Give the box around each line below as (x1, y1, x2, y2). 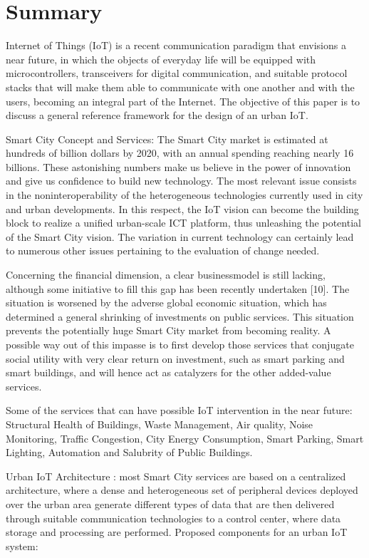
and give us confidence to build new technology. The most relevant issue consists (6, 173, 357, 188)
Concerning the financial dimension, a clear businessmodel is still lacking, (6, 267, 326, 282)
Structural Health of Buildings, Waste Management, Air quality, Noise (6, 416, 313, 431)
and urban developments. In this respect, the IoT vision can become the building (6, 201, 359, 216)
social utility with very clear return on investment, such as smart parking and (6, 351, 345, 366)
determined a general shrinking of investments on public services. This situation (6, 309, 354, 324)
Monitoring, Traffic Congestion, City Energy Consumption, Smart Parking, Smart (6, 430, 364, 445)
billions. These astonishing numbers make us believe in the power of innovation (6, 159, 351, 174)
